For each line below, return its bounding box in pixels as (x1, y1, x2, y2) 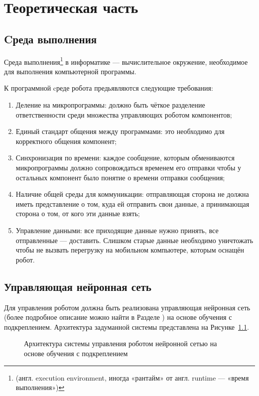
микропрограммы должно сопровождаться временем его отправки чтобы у (15, 162, 242, 172)
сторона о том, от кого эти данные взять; (15, 208, 140, 219)
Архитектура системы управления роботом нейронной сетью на (24, 338, 217, 349)
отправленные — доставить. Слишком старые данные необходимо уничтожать (15, 235, 254, 245)
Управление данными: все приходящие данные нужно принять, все (15, 225, 219, 235)
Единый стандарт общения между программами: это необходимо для (15, 126, 225, 136)
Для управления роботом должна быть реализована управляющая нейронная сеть (4, 302, 251, 312)
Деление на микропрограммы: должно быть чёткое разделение (15, 100, 205, 110)
